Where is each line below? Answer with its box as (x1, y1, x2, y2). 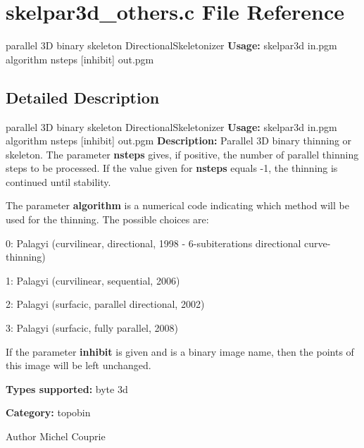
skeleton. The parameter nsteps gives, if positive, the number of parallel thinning (6, 147, 359, 161)
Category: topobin (6, 405, 91, 420)
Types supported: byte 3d (6, 381, 128, 396)
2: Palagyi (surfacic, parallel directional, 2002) (6, 297, 205, 311)
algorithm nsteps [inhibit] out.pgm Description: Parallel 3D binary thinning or (6, 133, 352, 148)
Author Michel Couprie (6, 429, 106, 444)
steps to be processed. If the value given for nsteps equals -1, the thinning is (6, 161, 338, 175)
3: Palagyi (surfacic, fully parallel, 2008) (6, 321, 178, 335)
